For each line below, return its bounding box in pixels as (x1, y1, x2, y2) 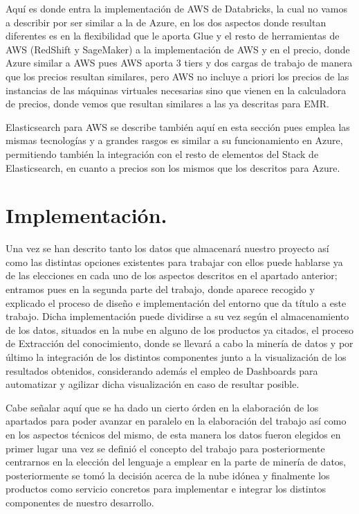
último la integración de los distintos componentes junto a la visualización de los (6, 350, 347, 364)
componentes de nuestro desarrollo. (6, 495, 154, 509)
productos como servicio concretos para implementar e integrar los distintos (6, 481, 326, 496)
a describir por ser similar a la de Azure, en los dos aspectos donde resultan (6, 15, 326, 29)
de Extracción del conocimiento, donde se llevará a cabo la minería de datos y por (6, 336, 353, 351)
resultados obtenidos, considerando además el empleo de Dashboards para (6, 363, 318, 378)
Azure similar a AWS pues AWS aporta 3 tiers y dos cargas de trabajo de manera (6, 55, 353, 70)
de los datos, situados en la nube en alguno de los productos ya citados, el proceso (6, 322, 354, 337)
